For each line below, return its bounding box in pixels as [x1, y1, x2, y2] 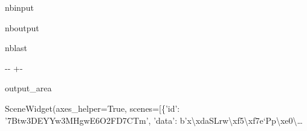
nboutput [5, 21, 39, 34]
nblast [5, 41, 28, 54]
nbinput [5, 1, 34, 13]
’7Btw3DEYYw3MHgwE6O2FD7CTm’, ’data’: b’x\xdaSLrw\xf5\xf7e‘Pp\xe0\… [5, 114, 303, 126]
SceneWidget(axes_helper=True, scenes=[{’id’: [5, 102, 180, 114]
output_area [5, 82, 52, 94]
